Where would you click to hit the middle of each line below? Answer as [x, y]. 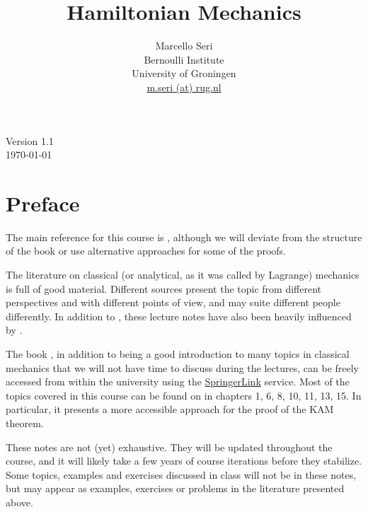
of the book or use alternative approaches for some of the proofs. [146, 251]
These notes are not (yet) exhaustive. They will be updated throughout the [169, 447]
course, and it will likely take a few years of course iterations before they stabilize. [184, 461]
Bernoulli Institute [184, 59]
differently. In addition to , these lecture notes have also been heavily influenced [179, 316]
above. [19, 502]
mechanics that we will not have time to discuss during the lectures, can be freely [182, 367]
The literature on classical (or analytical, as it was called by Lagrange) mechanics [183, 274]
